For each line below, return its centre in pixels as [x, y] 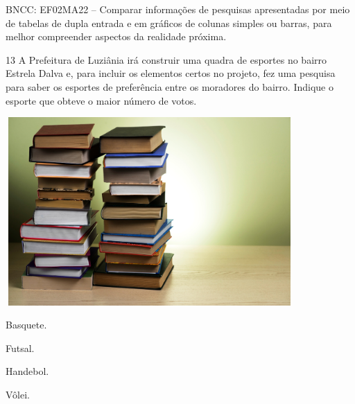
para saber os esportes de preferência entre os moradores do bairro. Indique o [170, 86]
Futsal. [20, 348]
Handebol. [27, 371]
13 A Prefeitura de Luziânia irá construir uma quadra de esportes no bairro [166, 59]
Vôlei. [18, 394]
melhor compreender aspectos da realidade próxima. [116, 36]
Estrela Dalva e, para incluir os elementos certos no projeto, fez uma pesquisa [171, 73]
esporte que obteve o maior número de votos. [101, 100]
